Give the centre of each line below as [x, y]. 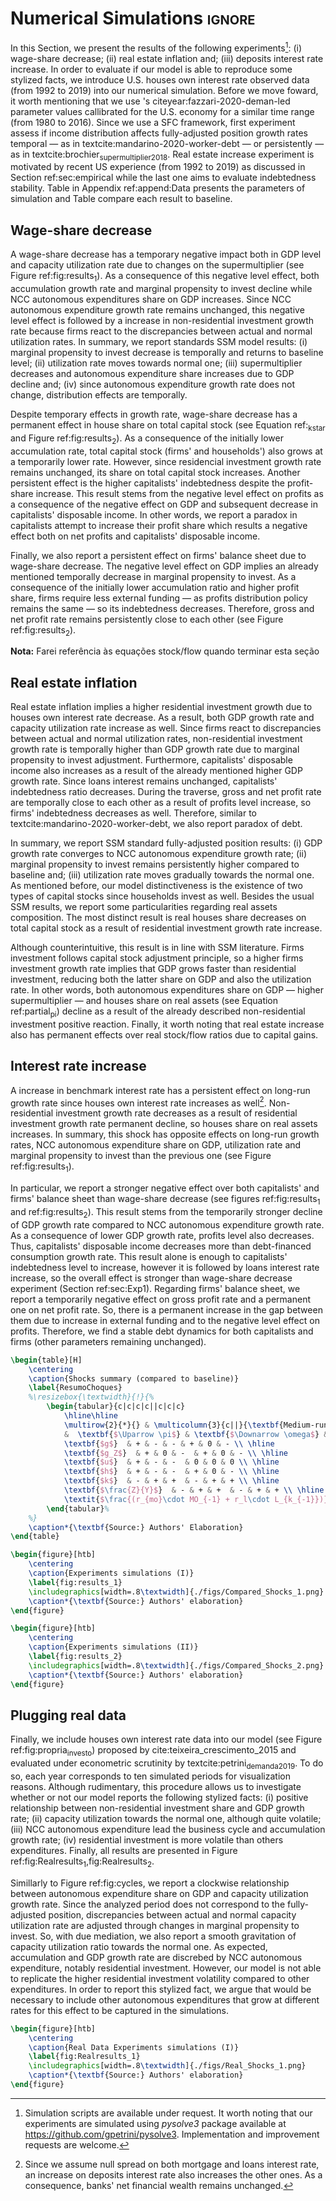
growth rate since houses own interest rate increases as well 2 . [138, 1102]
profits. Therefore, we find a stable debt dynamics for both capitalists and [162, 1331]
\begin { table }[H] [46, 1360]
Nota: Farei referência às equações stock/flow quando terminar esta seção [165, 651]
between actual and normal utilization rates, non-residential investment [156, 739]
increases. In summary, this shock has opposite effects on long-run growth [165, 1134]
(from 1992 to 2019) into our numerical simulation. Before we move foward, [164, 90]
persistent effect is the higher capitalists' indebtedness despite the [147, 483]
